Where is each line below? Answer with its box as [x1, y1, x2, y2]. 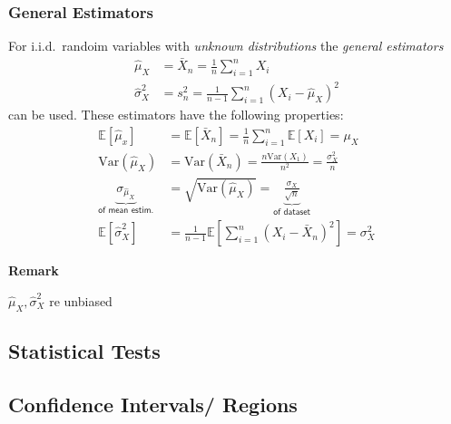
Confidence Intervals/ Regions [8, 390, 298, 418]
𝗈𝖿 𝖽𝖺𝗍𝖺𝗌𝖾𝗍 [273, 207, 311, 217]
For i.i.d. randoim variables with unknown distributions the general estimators [8, 36, 444, 55]
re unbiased [49, 291, 113, 310]
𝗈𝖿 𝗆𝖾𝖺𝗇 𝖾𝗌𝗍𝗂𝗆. [98, 206, 154, 216]
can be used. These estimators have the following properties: [8, 105, 344, 124]
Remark [8, 261, 59, 280]
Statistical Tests [8, 336, 161, 364]
